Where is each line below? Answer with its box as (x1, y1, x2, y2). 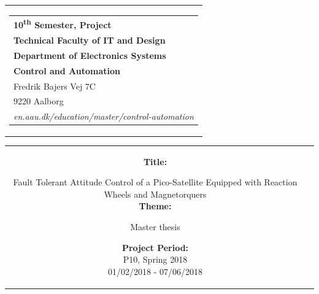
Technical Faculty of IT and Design (13, 34, 166, 46)
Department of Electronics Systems (13, 48, 166, 61)
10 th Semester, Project (13, 17, 112, 31)
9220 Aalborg (13, 95, 64, 107)
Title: (143, 155, 167, 168)
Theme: (139, 199, 172, 212)
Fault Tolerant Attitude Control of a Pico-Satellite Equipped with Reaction (13, 176, 298, 188)
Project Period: (121, 241, 189, 253)
